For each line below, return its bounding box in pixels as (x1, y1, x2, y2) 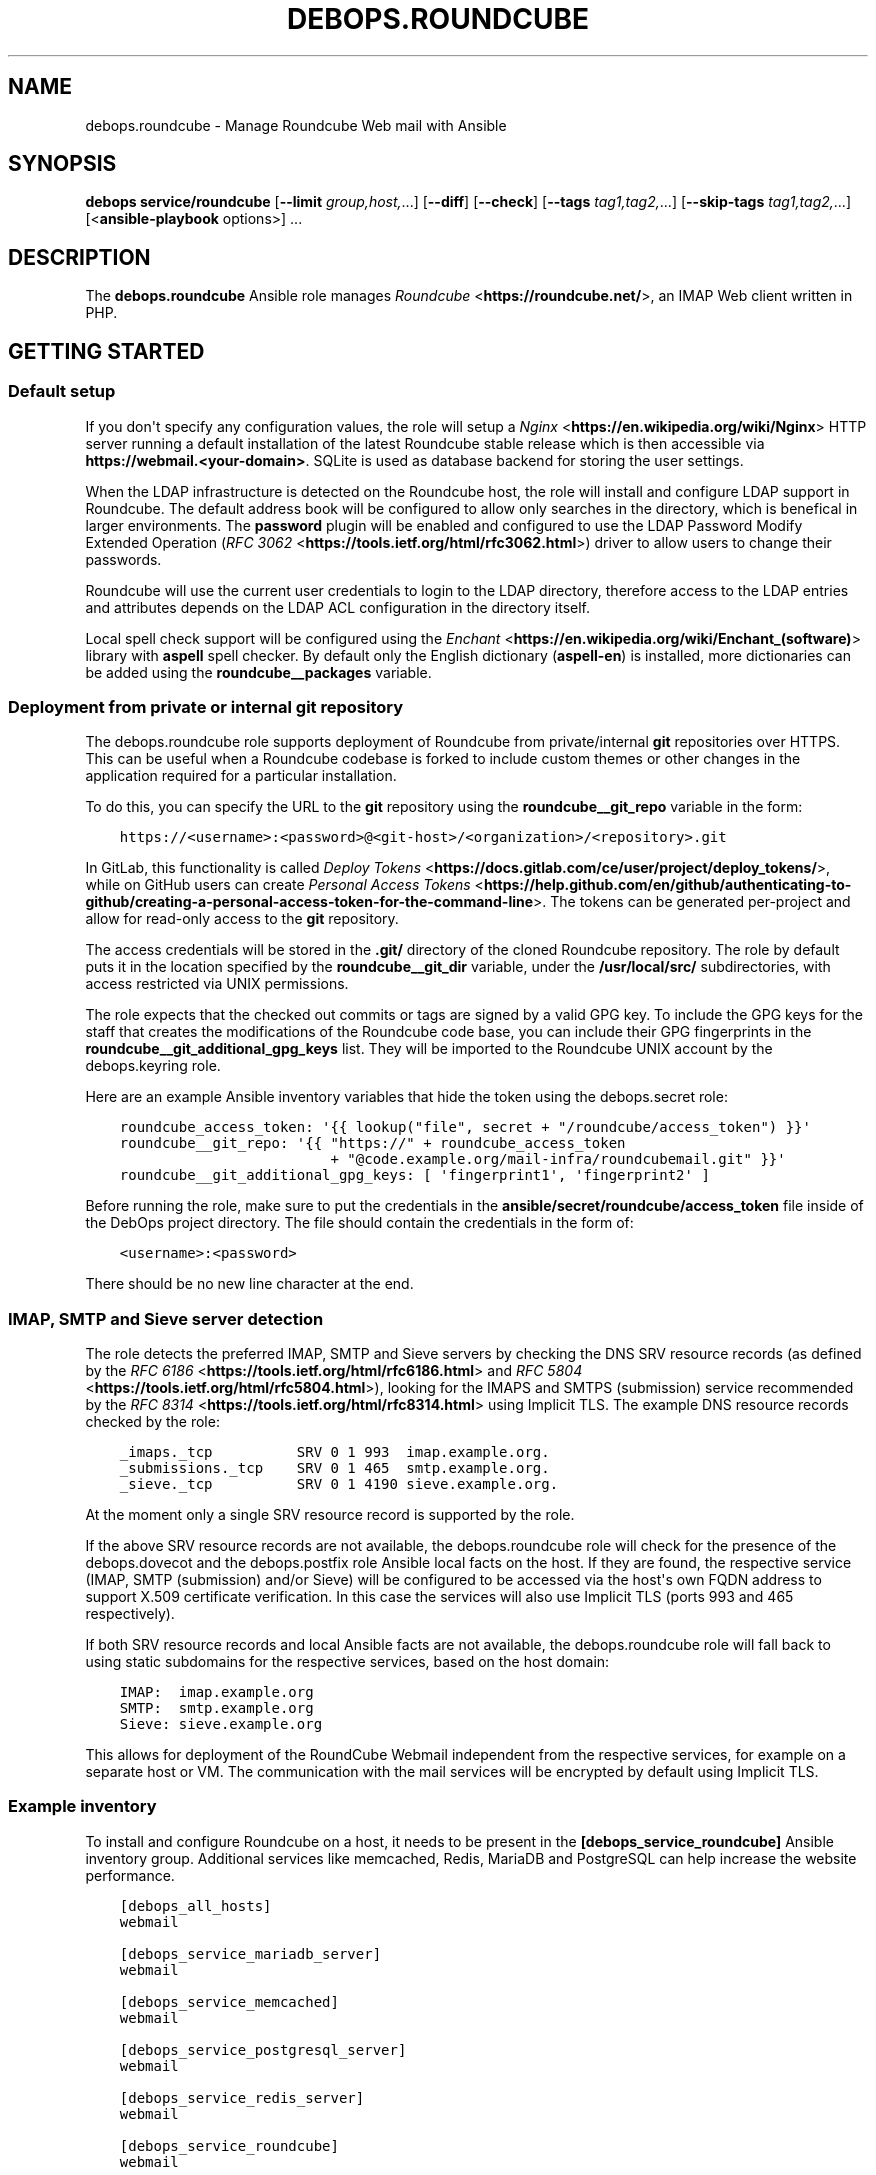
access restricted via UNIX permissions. (85, 975, 349, 993)
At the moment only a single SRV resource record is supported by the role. (85, 1506, 575, 1523)
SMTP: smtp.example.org (119, 1700, 314, 1716)
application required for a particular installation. (85, 767, 397, 785)
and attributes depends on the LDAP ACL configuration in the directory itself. (85, 598, 591, 616)
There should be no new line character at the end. (85, 1275, 414, 1293)
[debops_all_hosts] (119, 1897, 272, 1914)
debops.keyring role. (85, 1057, 221, 1075)
